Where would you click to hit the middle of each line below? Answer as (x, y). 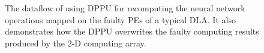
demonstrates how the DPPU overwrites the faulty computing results (132, 31)
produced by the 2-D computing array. (76, 43)
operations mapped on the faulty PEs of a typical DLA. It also (120, 19)
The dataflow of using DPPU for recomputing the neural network (125, 8)
